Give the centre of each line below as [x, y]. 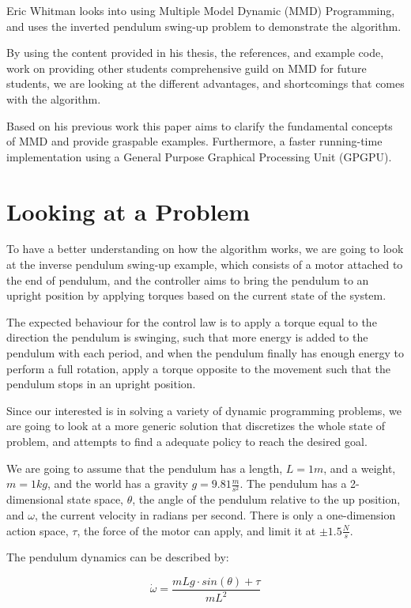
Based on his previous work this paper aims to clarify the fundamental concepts [200, 125]
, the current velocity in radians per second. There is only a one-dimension [215, 514]
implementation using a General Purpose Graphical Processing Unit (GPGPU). [199, 156]
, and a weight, [360, 468]
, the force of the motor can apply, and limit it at [196, 530]
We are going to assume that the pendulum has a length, [145, 468]
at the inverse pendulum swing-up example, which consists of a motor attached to [205, 264]
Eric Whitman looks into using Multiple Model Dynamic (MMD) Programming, [201, 10]
